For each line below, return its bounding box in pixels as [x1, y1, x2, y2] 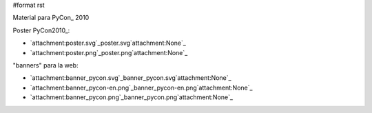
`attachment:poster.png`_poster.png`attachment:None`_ [30, 48, 188, 56]
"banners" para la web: [12, 61, 79, 69]
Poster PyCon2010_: [12, 26, 70, 34]
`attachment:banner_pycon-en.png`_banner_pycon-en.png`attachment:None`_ [30, 83, 253, 92]
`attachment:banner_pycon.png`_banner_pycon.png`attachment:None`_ [30, 93, 234, 101]
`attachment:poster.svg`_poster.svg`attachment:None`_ [30, 39, 186, 48]
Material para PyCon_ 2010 [12, 14, 90, 22]
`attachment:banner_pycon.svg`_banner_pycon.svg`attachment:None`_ [30, 74, 231, 82]
